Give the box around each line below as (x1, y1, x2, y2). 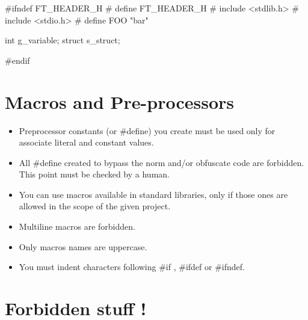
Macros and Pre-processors (5, 89, 234, 114)
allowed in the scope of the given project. (19, 200, 171, 212)
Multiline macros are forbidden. (19, 220, 135, 233)
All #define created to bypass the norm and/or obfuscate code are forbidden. (19, 156, 304, 168)
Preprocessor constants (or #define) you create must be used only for (19, 124, 276, 137)
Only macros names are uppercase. (19, 240, 147, 253)
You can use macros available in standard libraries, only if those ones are (19, 188, 288, 200)
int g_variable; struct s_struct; (5, 34, 120, 46)
